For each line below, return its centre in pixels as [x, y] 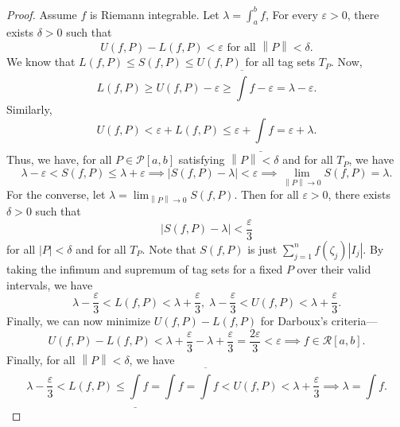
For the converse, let [56, 194]
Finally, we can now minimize [79, 321]
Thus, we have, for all [59, 159]
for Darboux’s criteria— [319, 321]
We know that [41, 62]
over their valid [334, 268]
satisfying [202, 159]
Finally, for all [41, 359]
